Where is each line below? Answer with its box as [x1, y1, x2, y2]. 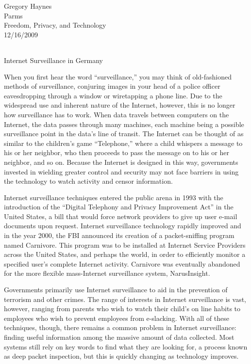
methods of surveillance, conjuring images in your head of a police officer [4, 81, 220, 91]
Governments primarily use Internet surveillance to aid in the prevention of [4, 285, 228, 295]
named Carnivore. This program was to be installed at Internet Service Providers [4, 239, 246, 250]
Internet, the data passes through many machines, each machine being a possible [4, 119, 244, 129]
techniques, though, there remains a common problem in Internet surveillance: [4, 322, 236, 332]
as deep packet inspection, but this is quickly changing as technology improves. [4, 351, 239, 361]
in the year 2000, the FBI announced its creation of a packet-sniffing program [4, 230, 234, 240]
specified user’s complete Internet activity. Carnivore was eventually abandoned [4, 258, 240, 269]
